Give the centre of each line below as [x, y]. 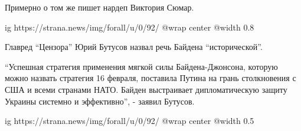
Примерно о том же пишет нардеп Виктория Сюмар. [99, 7]
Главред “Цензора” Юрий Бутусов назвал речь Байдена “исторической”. [134, 47]
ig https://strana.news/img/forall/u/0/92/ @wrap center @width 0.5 [130, 121]
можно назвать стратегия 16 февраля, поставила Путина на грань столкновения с [150, 78]
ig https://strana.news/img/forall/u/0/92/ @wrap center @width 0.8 [130, 27]
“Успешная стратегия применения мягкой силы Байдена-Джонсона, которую [141, 66]
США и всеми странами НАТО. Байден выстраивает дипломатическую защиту [146, 89]
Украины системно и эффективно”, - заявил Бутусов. [100, 101]
